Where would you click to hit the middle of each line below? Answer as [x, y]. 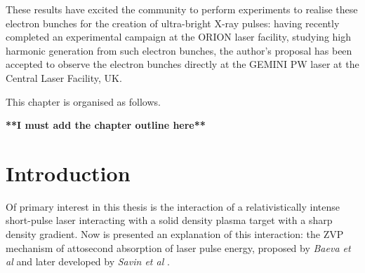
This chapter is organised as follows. [83, 101]
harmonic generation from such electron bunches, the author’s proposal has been [179, 50]
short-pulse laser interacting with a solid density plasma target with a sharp [169, 220]
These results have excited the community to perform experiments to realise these [182, 9]
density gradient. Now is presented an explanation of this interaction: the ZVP [175, 234]
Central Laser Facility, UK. [64, 77]
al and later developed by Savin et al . [88, 261]
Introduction [68, 173]
